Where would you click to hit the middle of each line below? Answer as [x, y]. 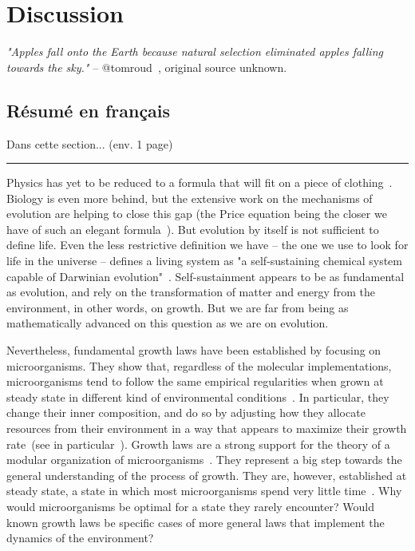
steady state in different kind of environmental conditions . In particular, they [198, 396]
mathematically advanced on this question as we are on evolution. [168, 323]
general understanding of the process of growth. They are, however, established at [207, 475]
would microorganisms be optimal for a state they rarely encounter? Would [190, 506]
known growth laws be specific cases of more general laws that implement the [196, 522]
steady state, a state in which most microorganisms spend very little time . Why [204, 491]
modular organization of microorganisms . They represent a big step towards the [204, 460]
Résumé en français [89, 110]
